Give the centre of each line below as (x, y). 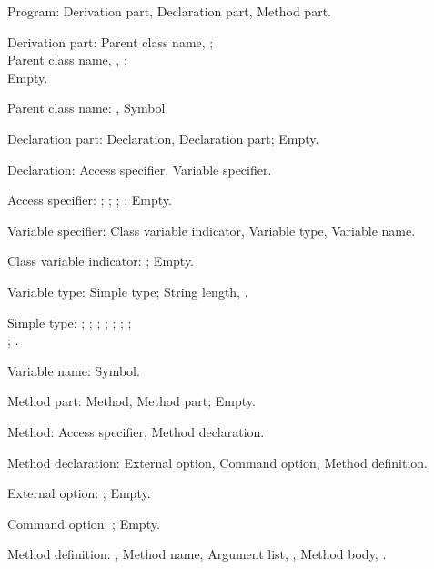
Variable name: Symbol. (74, 370)
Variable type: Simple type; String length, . (128, 291)
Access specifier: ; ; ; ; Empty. (90, 200)
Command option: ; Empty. (84, 523)
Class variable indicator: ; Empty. (101, 261)
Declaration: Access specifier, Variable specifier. (140, 169)
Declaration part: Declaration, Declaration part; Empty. (163, 138)
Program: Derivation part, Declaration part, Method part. (169, 11)
